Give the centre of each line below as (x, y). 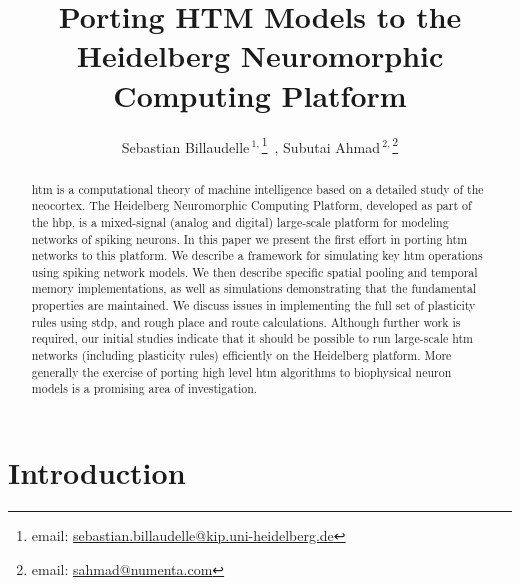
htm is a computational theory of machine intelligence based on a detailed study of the (257, 188)
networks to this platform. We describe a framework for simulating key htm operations (257, 255)
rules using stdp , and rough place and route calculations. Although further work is (246, 321)
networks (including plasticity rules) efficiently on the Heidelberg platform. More (241, 355)
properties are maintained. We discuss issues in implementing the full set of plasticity (253, 305)
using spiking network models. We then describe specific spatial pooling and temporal (254, 271)
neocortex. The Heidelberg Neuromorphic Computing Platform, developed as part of (251, 205)
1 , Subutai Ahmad (320, 145)
